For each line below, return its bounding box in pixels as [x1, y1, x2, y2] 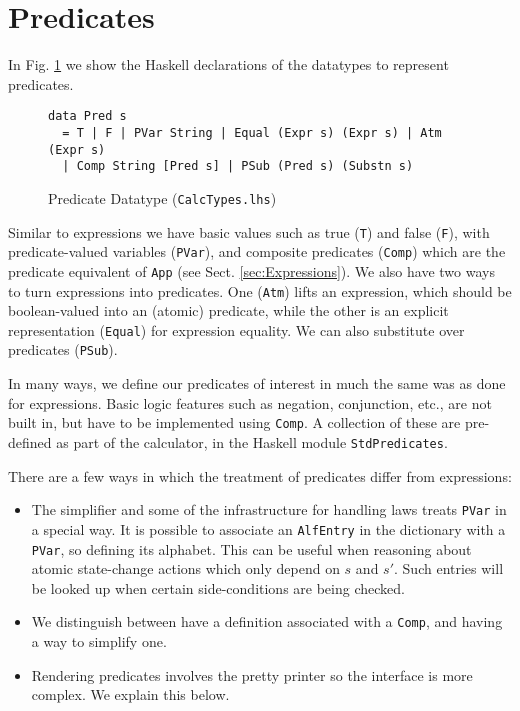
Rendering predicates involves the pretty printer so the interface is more [31, 664, 473, 685]
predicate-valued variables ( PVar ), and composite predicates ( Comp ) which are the [8, 241, 506, 262]
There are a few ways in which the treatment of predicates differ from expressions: [8, 465, 512, 486]
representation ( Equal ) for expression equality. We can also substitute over [8, 319, 465, 340]
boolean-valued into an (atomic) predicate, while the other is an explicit [8, 300, 449, 321]
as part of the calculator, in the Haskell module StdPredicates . [56, 431, 448, 452]
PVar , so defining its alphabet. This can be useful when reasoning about [31, 538, 472, 559]
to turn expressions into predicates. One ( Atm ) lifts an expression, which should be [8, 280, 512, 301]
